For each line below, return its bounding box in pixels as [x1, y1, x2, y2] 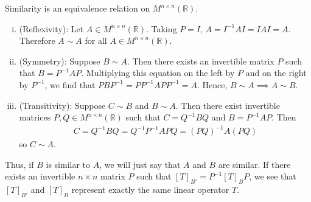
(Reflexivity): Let [19, 22, 84, 35]
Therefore [19, 34, 55, 47]
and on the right [245, 66, 307, 79]
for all [85, 34, 107, 47]
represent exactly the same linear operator [71, 183, 229, 196]
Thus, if [5, 158, 34, 170]
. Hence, [197, 78, 228, 91]
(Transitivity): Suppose [19, 99, 106, 111]
